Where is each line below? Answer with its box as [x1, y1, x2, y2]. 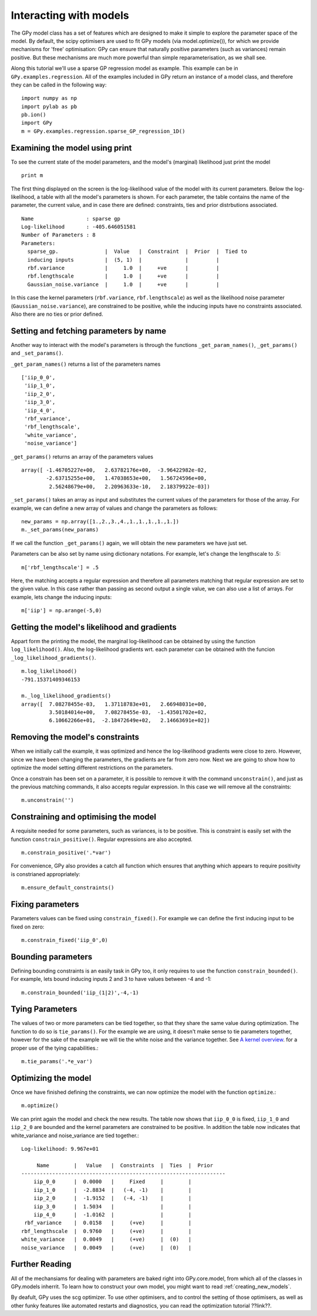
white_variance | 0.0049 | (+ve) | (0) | [21, 1236, 192, 1243]
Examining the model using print [11, 143, 132, 153]
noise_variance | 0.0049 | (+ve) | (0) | [21, 1244, 192, 1251]
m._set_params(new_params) [21, 526, 99, 533]
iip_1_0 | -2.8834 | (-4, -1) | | [33, 1187, 192, 1193]
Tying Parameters [11, 1004, 77, 1014]
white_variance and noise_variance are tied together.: [11, 1132, 139, 1139]
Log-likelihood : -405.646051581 [21, 223, 136, 231]
